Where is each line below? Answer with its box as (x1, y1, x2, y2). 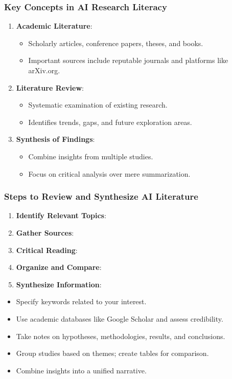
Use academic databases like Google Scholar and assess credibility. (16, 313, 223, 324)
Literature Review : (16, 82, 84, 93)
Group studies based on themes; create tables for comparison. (16, 348, 209, 359)
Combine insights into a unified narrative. (16, 365, 147, 375)
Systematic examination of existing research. (28, 99, 168, 110)
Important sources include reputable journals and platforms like (28, 55, 228, 66)
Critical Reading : (16, 244, 78, 255)
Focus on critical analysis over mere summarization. (28, 168, 191, 179)
